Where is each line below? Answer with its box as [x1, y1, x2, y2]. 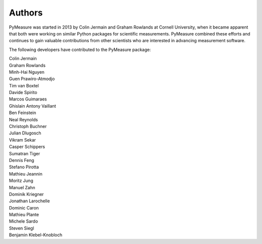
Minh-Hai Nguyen [9, 69, 45, 75]
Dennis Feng [9, 157, 34, 163]
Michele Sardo [9, 218, 38, 224]
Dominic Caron [9, 205, 39, 211]
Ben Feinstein [9, 110, 36, 116]
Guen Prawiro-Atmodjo [9, 76, 55, 82]
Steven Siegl [9, 225, 34, 231]
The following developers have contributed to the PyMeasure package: [9, 47, 151, 52]
